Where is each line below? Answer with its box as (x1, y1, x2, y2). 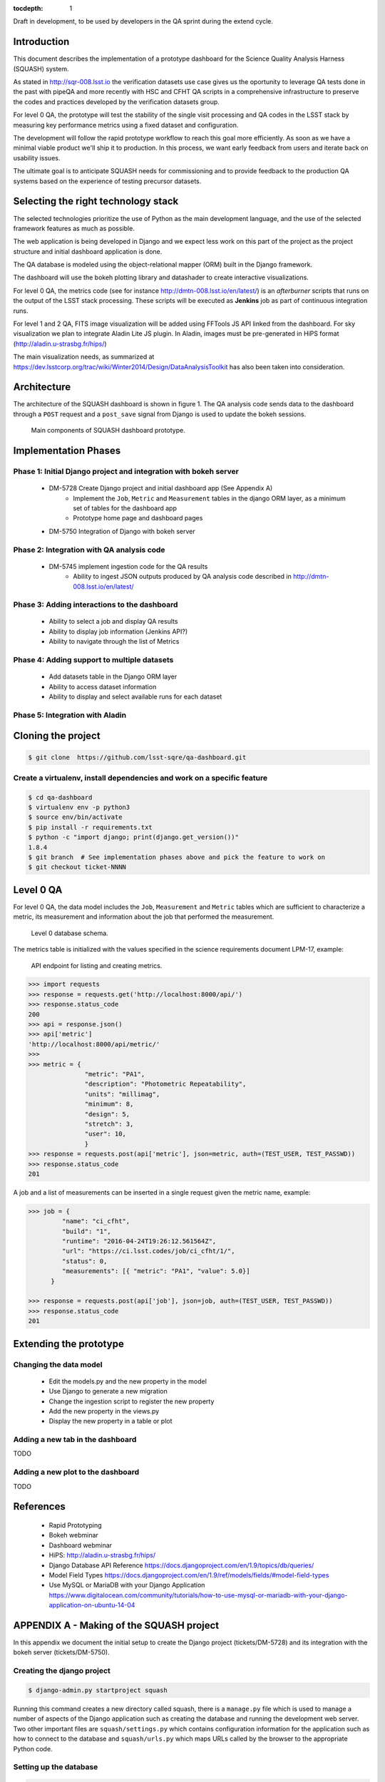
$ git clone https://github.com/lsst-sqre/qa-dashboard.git (28, 753, 247, 761)
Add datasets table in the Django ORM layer (48, 672, 178, 681)
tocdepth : (13, 4, 43, 12)
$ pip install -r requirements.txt (28, 823, 153, 831)
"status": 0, (61, 1257, 108, 1265)
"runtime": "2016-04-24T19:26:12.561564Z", (61, 1237, 217, 1245)
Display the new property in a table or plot (48, 1417, 173, 1426)
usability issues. (13, 153, 61, 162)
